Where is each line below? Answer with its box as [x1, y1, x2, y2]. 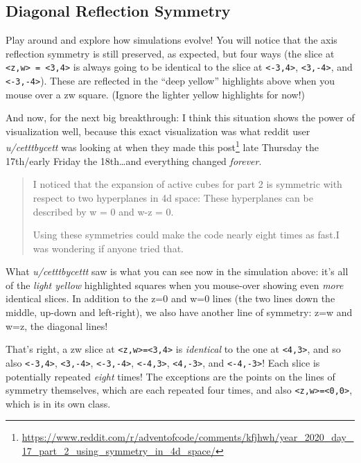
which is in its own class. [6, 396, 111, 410]
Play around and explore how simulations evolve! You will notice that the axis [6, 33, 337, 47]
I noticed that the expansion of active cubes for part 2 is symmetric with [33, 177, 342, 191]
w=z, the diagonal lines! [6, 318, 108, 333]
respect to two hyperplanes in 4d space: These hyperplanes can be [33, 190, 313, 204]
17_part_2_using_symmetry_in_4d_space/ [21, 444, 215, 458]
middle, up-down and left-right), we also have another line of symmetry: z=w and [6, 305, 353, 320]
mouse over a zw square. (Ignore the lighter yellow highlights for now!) [6, 87, 306, 101]
